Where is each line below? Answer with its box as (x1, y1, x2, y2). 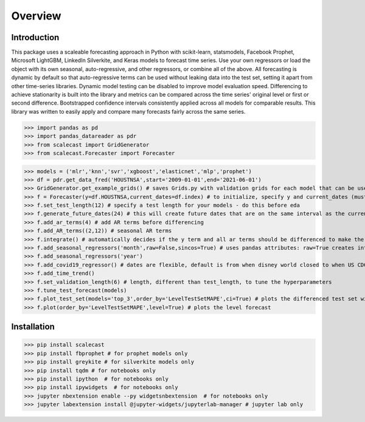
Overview (11, 9, 61, 22)
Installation (11, 322, 55, 332)
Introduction (11, 32, 60, 43)
